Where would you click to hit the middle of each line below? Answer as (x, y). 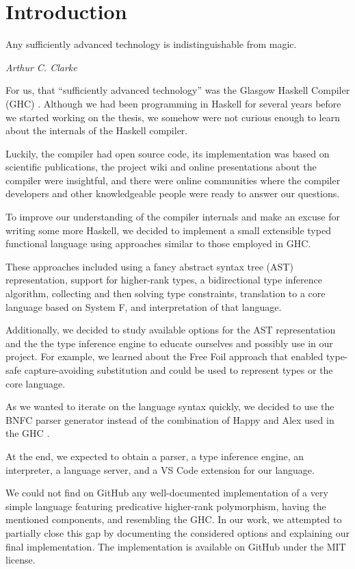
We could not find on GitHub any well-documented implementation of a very (167, 493)
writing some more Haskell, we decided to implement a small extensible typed (168, 230)
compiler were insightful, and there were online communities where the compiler (173, 180)
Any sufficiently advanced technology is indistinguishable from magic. (151, 44)
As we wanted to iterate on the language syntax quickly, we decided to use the (170, 406)
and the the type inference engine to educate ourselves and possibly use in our (169, 343)
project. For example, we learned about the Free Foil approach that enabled (165, 356)
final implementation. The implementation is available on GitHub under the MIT (176, 546)
